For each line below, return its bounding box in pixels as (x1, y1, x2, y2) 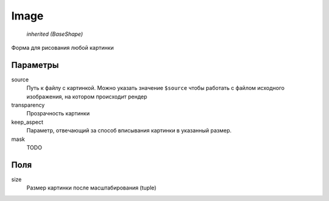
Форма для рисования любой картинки (11, 44, 114, 51)
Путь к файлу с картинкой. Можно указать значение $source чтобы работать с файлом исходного (26, 84, 285, 92)
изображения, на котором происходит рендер (26, 93, 147, 100)
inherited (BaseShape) (26, 30, 83, 38)
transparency (11, 101, 45, 109)
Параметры (11, 60, 59, 70)
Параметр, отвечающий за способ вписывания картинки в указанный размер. (26, 127, 232, 134)
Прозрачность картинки (26, 110, 90, 117)
